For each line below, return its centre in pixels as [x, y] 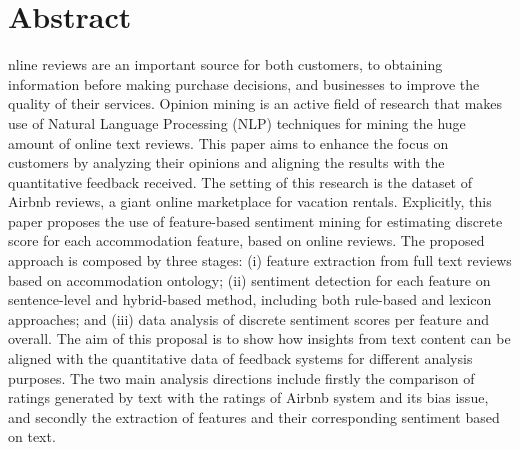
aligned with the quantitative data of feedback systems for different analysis [240, 358]
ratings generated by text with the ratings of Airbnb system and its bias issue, [248, 397]
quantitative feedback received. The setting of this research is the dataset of [240, 181]
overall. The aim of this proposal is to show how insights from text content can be [259, 338]
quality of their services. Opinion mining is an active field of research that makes [255, 103]
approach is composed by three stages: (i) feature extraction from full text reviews [260, 260]
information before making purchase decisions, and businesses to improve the [244, 83]
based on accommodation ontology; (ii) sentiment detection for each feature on [249, 279]
